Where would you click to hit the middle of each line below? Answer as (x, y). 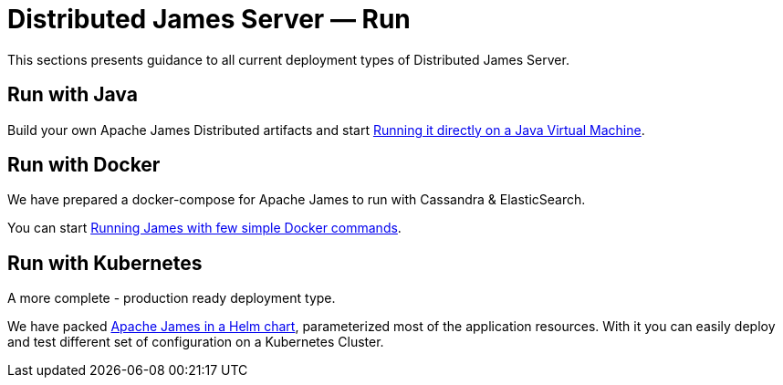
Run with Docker (84, 165)
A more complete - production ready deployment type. (172, 298)
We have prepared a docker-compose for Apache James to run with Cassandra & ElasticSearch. (297, 200)
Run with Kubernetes (105, 263)
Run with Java (73, 95)
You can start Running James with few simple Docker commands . (204, 228)
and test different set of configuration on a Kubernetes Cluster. (196, 342)
